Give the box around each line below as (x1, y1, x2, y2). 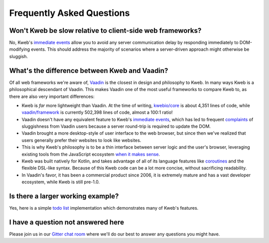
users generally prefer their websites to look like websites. (21, 137, 141, 143)
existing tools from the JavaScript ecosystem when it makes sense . (21, 151, 160, 157)
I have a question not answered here (9, 218, 125, 226)
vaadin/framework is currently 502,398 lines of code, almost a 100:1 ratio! (21, 109, 173, 115)
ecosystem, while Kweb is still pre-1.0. (21, 179, 100, 185)
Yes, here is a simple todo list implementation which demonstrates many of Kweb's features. (9, 205, 199, 211)
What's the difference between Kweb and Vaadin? (9, 66, 168, 75)
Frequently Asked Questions (9, 7, 130, 18)
